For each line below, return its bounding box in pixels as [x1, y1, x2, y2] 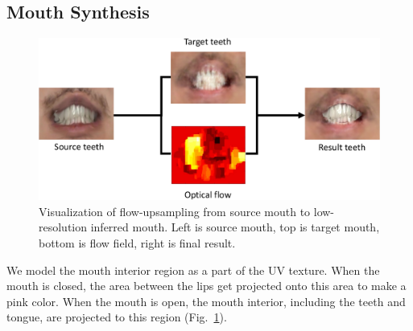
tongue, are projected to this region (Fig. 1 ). [6, 309, 227, 325]
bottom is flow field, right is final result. [39, 235, 236, 251]
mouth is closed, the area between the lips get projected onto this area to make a [6, 277, 407, 294]
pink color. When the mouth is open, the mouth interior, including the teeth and [6, 292, 406, 309]
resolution [39, 219, 88, 235]
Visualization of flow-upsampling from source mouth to [39, 202, 311, 219]
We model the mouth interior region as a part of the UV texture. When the [6, 261, 380, 278]
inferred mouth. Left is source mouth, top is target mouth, [90, 219, 380, 235]
